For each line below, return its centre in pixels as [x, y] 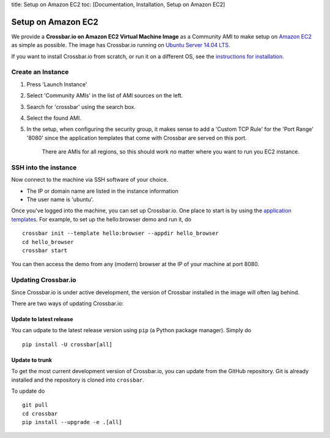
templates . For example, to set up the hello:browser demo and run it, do [101, 219]
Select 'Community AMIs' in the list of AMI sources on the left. [105, 95]
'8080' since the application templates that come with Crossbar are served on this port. [137, 138]
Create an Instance [40, 72]
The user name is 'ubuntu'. [60, 199]
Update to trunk [31, 360]
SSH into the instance [44, 167]
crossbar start [45, 251]
